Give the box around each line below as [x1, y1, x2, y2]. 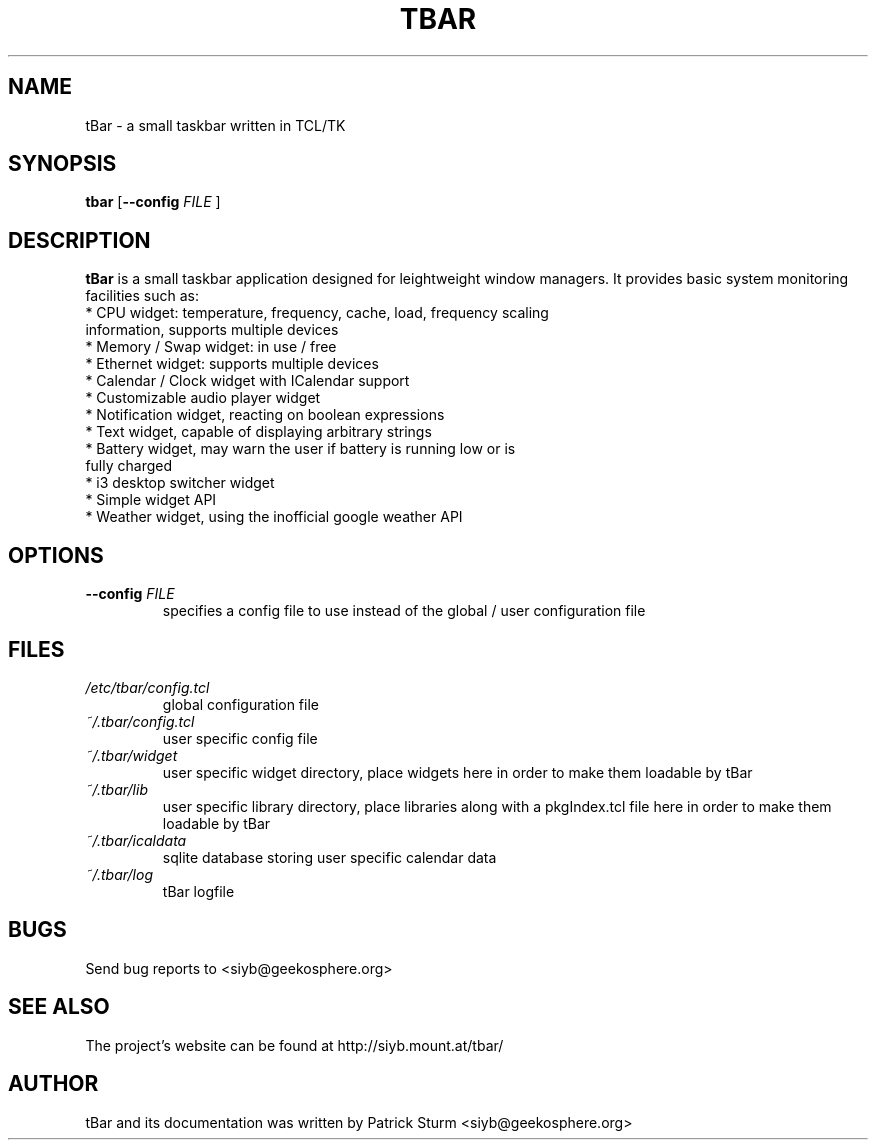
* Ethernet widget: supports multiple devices [85, 355, 379, 373]
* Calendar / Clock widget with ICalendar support [85, 372, 410, 390]
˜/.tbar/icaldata [85, 831, 187, 849]
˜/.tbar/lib [85, 780, 148, 798]
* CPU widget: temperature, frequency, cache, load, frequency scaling [85, 304, 549, 322]
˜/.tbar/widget [85, 746, 178, 764]
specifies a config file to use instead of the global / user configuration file [162, 602, 646, 620]
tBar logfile [162, 882, 235, 900]
